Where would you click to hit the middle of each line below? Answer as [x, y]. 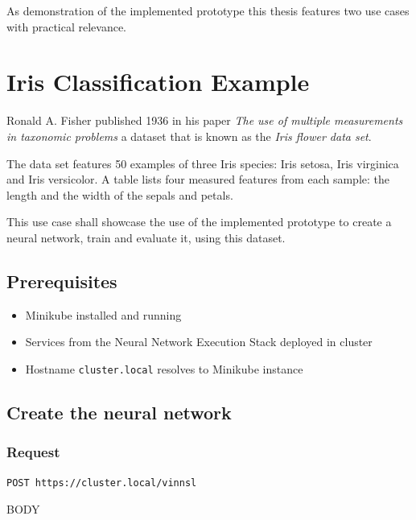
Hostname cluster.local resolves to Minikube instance [164, 368]
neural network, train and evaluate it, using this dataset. [146, 237]
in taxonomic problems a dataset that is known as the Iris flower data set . [189, 136]
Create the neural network [119, 412]
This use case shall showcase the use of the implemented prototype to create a [199, 222]
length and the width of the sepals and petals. [120, 194]
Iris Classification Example [158, 82]
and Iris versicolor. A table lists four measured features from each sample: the [198, 179]
